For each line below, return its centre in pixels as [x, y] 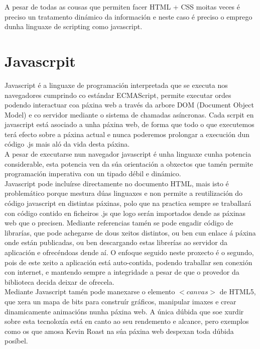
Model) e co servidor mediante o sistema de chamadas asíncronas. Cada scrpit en [129, 114]
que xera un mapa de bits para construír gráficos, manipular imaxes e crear [120, 301]
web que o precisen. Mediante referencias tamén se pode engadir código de [119, 223]
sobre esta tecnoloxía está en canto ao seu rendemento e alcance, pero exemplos [127, 321]
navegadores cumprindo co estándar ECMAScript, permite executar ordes [118, 95]
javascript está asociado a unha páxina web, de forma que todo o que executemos [129, 124]
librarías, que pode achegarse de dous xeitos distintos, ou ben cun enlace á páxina [130, 232]
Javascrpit [40, 61]
